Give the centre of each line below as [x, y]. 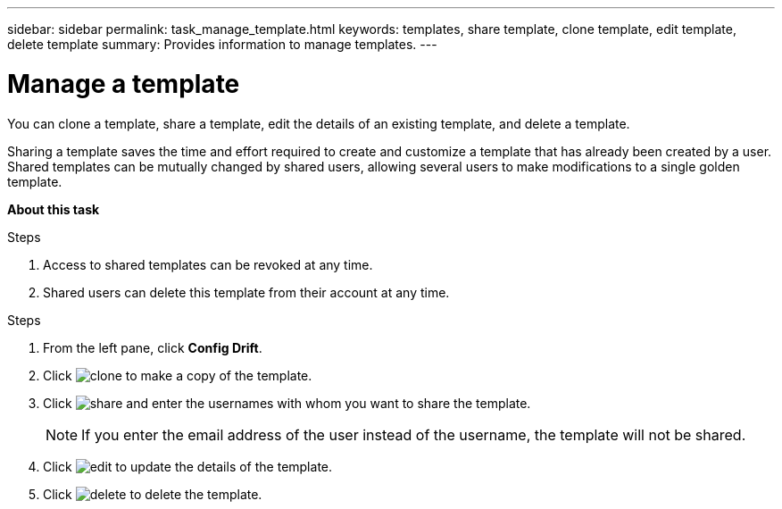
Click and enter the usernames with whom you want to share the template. [287, 403]
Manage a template [124, 83]
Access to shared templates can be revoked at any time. [208, 264]
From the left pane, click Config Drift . [153, 347]
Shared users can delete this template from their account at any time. [246, 292]
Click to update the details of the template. [188, 466]
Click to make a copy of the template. [178, 375]
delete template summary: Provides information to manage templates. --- [222, 44]
